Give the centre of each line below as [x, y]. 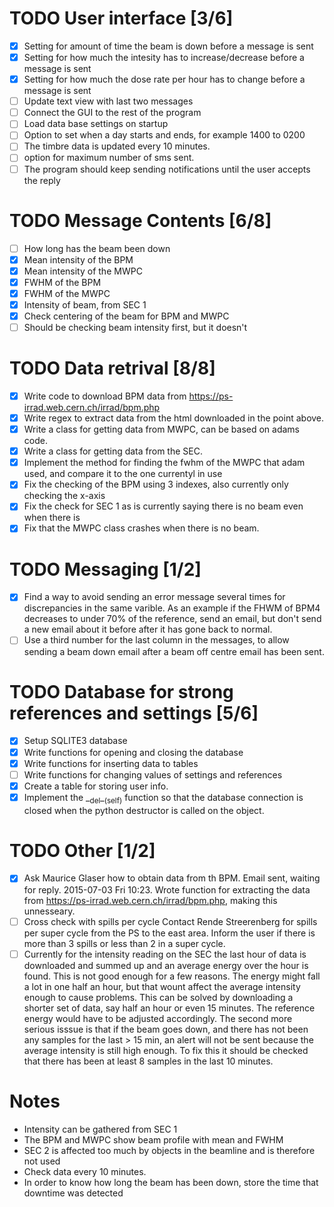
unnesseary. [49, 911]
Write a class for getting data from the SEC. [113, 451]
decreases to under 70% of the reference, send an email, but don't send [172, 619]
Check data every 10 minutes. [85, 1171]
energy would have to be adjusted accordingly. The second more [158, 1018]
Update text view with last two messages [108, 101]
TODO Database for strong [121, 691]
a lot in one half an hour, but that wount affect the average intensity [162, 986]
